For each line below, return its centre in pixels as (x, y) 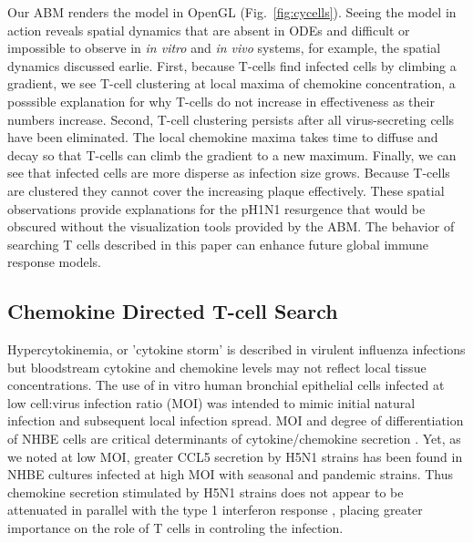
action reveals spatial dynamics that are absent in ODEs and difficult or (209, 30)
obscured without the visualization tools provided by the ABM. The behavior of (231, 226)
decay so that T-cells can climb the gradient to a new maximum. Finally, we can (232, 154)
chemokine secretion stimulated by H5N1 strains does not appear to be (206, 492)
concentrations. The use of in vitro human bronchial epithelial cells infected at (226, 385)
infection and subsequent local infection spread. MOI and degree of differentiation (236, 420)
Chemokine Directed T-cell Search (173, 311)
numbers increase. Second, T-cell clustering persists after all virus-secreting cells (231, 119)
